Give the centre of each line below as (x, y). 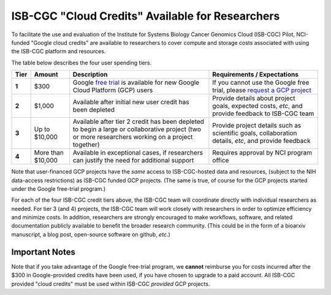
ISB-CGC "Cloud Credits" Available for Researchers (146, 16)
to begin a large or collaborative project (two (137, 129)
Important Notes (44, 252)
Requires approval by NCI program (262, 153)
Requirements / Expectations (255, 75)
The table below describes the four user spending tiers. (82, 63)
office (221, 161)
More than (49, 153)
